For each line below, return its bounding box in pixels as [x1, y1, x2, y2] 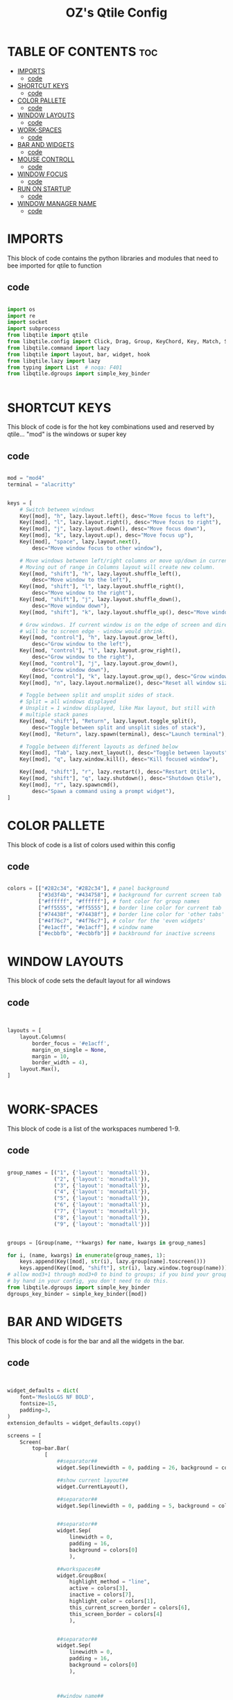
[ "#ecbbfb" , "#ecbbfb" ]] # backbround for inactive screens [37, 930, 216, 937]
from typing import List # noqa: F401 [7, 364, 123, 371]
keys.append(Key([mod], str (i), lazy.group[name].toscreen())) [19, 1258, 207, 1265]
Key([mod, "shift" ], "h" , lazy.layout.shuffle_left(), [19, 570, 182, 577]
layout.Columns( [19, 1033, 67, 1041]
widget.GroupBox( [56, 1572, 107, 1579]
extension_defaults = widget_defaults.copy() [7, 1419, 141, 1426]
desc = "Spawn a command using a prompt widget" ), [32, 788, 175, 795]
